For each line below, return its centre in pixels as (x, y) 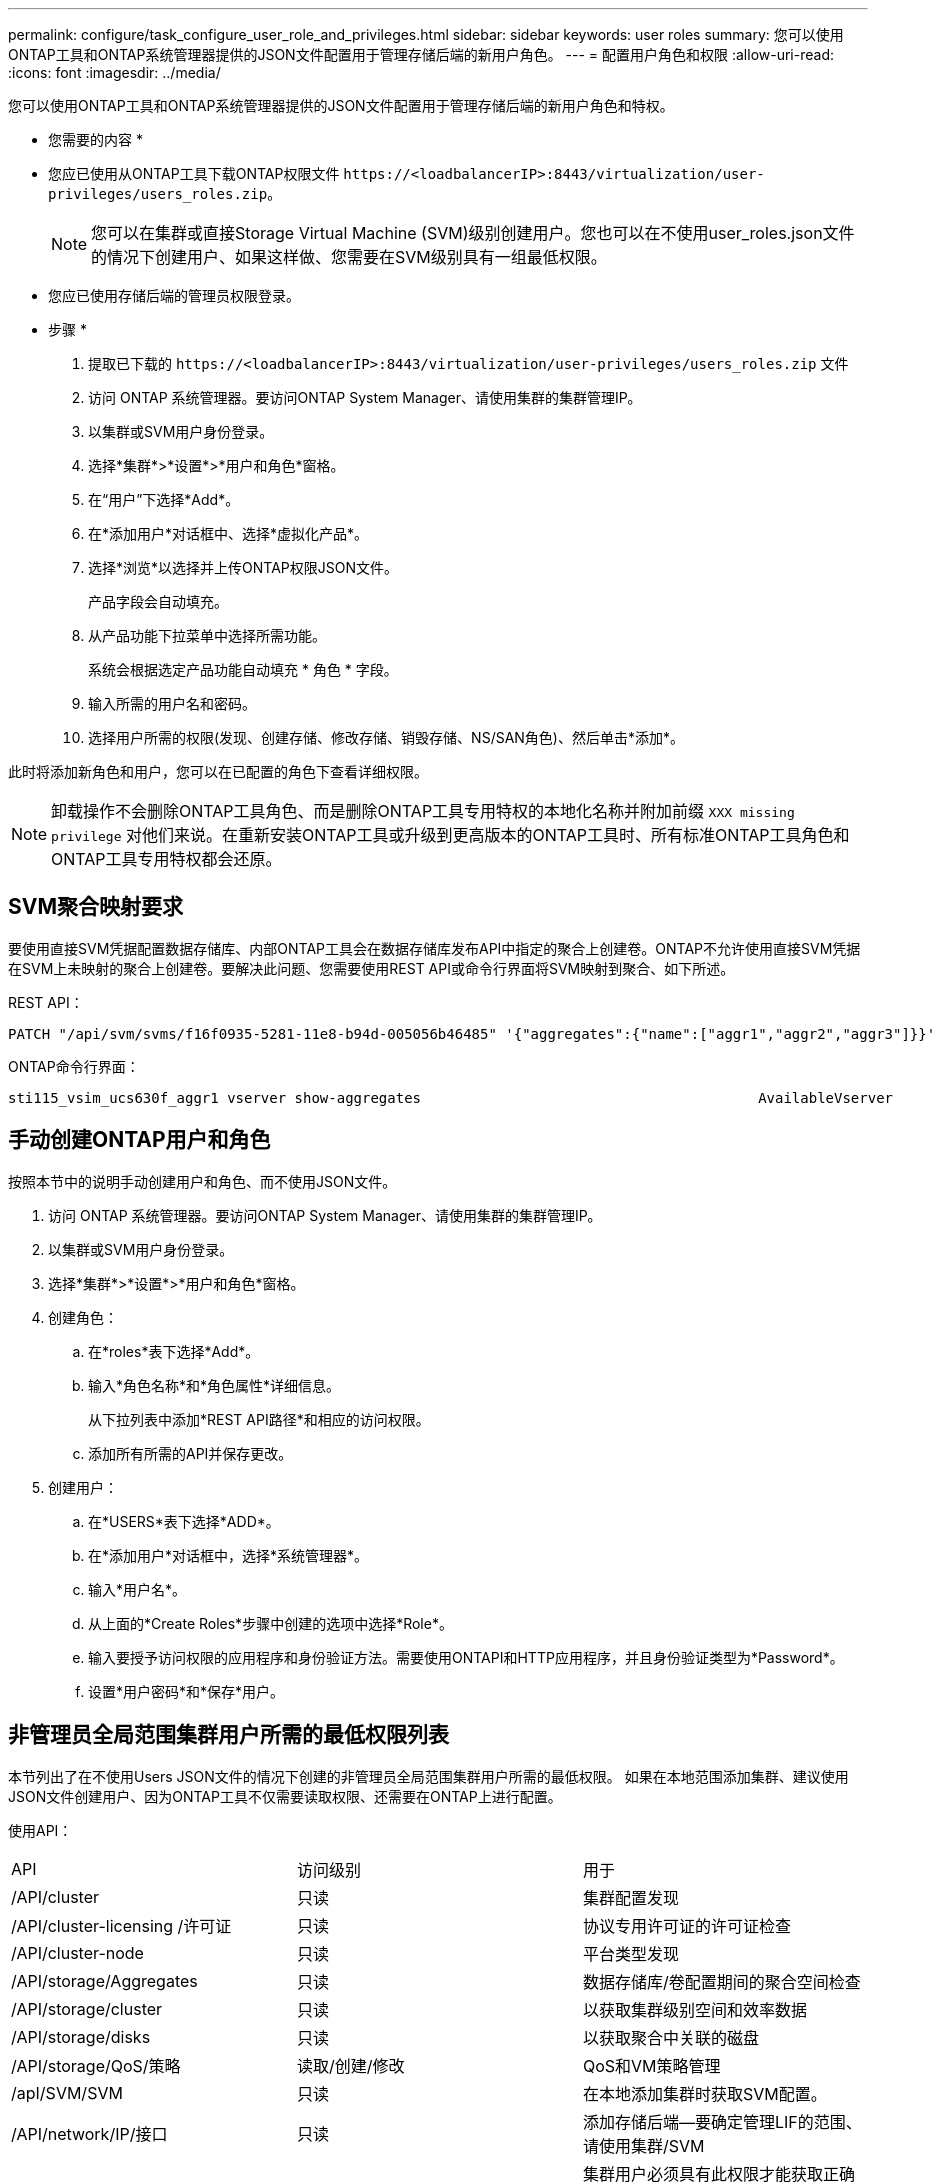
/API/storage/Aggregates (104, 1980)
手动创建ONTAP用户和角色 (139, 1140)
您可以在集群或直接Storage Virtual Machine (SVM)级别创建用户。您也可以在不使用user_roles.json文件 (473, 233)
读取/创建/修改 (350, 2065)
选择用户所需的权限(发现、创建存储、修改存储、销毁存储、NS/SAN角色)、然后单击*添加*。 (386, 737)
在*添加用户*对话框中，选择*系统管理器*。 (228, 1555)
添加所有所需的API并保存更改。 (190, 1453)
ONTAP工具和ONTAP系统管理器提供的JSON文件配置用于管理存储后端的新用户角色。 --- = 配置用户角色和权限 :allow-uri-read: (421, 54)
